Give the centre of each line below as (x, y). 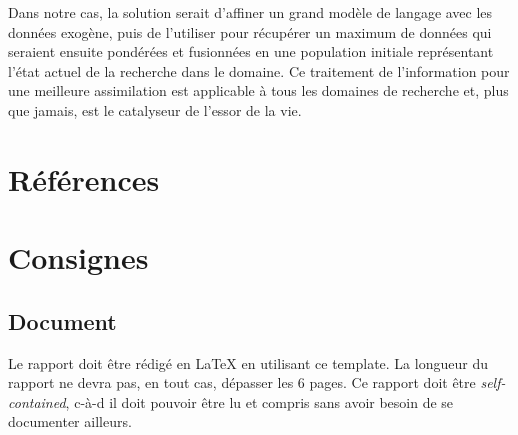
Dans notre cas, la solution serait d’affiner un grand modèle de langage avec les (250, 12)
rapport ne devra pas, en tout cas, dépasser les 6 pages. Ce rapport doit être (242, 382)
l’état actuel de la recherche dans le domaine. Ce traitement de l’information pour (259, 70)
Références (84, 178)
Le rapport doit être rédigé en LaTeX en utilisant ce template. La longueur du (248, 362)
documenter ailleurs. (70, 421)
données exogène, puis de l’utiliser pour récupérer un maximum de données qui (250, 31)
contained (37, 401)
